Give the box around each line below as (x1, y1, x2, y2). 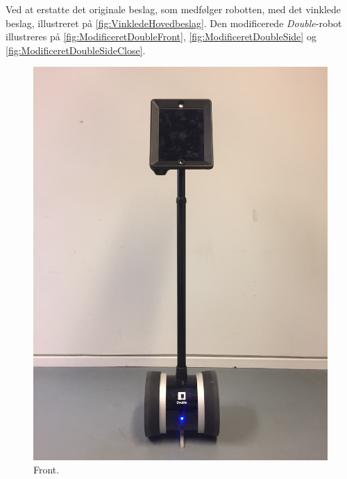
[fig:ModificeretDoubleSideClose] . (6, 42, 146, 57)
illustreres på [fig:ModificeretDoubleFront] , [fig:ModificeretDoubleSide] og (6, 29, 316, 44)
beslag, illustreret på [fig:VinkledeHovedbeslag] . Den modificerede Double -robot (6, 15, 342, 30)
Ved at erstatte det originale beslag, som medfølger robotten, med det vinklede (6, 2, 341, 16)
